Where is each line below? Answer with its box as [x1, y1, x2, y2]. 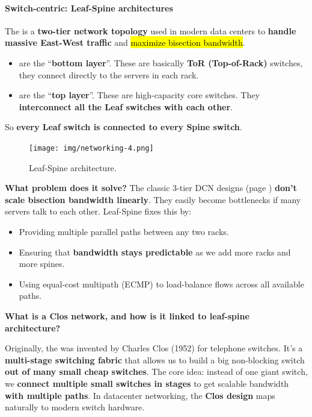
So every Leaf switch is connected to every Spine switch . [5, 121, 242, 133]
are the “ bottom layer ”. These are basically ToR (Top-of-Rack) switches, [19, 56, 303, 69]
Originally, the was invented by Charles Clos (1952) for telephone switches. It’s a [5, 342, 303, 354]
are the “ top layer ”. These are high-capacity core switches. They [19, 89, 260, 101]
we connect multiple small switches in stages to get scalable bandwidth [5, 377, 289, 389]
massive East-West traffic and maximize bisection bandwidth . [5, 36, 245, 49]
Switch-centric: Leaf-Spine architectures [5, 1, 173, 14]
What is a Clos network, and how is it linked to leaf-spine [5, 309, 249, 322]
